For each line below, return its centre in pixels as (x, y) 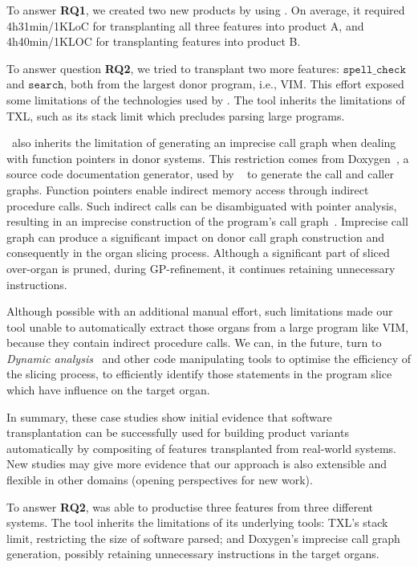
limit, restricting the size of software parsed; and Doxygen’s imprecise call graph (203, 538)
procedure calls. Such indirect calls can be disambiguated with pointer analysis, (202, 205)
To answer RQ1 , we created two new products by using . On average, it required (206, 10)
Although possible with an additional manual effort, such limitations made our (200, 311)
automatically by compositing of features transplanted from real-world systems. (201, 448)
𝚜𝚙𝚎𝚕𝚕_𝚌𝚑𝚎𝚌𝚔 (374, 69)
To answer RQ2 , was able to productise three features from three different (190, 506)
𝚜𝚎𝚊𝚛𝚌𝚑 (46, 86)
